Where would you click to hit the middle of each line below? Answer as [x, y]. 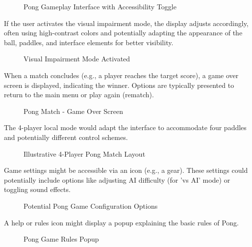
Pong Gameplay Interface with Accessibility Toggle [100, 6]
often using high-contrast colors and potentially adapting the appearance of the [123, 33]
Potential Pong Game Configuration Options [91, 206]
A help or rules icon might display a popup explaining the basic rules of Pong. [121, 222]
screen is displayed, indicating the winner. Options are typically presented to [119, 85]
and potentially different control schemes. [66, 137]
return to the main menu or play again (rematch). [79, 95]
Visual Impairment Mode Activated [77, 59]
